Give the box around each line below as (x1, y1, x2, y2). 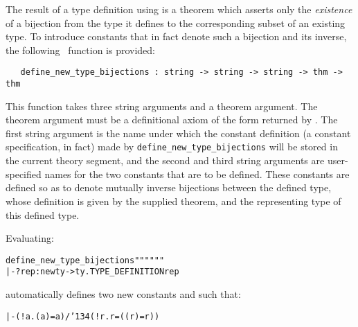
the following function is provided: (6, 42, 155, 57)
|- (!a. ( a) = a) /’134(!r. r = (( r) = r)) (6, 311, 160, 321)
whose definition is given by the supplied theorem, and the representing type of (6, 193, 341, 208)
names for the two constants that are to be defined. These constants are (44, 166, 350, 181)
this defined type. (6, 207, 80, 222)
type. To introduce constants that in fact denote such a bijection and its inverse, (6, 29, 347, 44)
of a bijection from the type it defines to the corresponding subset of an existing (6, 15, 346, 30)
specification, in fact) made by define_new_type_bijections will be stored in (6, 139, 338, 154)
